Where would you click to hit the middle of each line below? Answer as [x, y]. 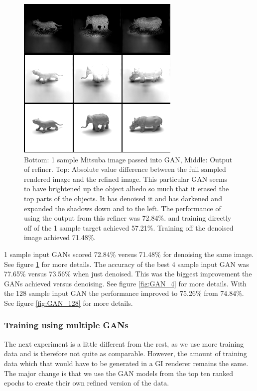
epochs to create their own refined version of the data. [87, 383]
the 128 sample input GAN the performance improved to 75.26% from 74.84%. [124, 293]
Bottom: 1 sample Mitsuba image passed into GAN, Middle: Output [128, 159]
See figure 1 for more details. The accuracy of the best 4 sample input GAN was [127, 264]
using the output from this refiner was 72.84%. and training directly [128, 218]
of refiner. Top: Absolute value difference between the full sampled [125, 169]
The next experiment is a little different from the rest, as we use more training [124, 343]
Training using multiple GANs [66, 325]
